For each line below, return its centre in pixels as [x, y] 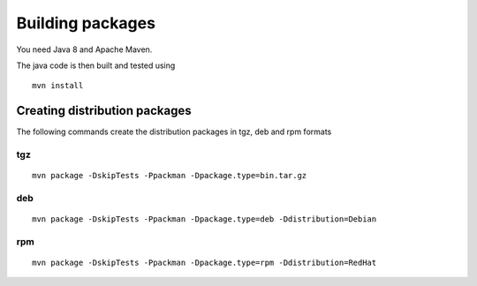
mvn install [58, 86]
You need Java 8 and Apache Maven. [84, 49]
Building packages [86, 23]
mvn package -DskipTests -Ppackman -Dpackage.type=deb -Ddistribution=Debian [204, 219]
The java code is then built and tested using [96, 65]
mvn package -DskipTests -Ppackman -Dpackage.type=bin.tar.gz [170, 176]
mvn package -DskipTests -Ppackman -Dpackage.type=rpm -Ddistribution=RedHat [204, 263]
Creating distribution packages [104, 111]
